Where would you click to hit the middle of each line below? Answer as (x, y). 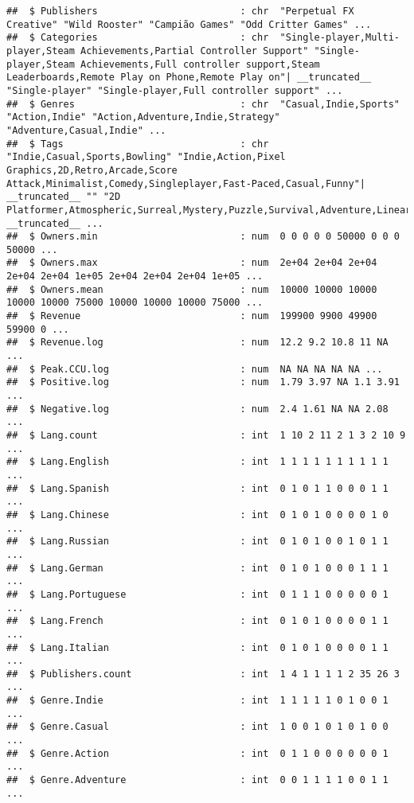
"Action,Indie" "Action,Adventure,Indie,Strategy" (143, 117)
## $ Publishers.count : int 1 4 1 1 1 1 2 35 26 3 (203, 674)
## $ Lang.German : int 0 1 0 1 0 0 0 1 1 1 (197, 568)
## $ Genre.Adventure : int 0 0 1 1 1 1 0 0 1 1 (197, 780)
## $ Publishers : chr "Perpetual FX (180, 11)
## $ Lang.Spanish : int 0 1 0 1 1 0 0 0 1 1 (197, 488)
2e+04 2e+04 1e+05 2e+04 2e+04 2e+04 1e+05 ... (135, 277)
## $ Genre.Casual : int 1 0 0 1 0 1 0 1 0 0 (197, 727)
